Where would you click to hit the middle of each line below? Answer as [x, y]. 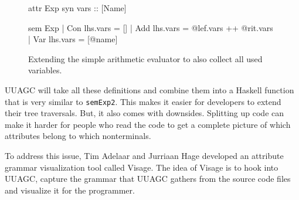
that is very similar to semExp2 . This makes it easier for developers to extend [143, 101]
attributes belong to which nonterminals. [78, 136]
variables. [45, 70]
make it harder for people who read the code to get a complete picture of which [148, 124]
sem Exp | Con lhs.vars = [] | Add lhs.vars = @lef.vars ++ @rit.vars [151, 27]
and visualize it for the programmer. [70, 190]
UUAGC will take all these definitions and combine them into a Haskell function [149, 89]
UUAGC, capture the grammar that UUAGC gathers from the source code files [148, 179]
